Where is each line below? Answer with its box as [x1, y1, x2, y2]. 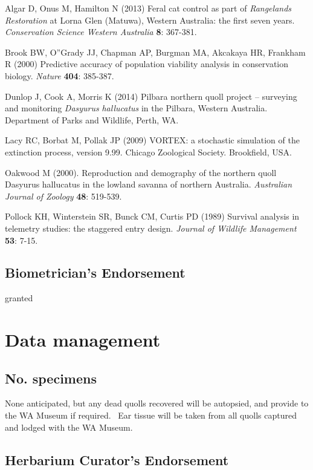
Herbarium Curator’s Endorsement [5, 450, 229, 469]
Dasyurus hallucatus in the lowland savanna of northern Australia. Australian [5, 178, 292, 191]
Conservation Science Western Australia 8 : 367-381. [5, 25, 197, 38]
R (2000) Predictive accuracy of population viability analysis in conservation [5, 57, 288, 70]
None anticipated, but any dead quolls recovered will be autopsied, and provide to [5, 397, 309, 410]
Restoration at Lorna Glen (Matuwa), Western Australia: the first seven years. [5, 13, 295, 26]
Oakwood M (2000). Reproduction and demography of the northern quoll [5, 166, 277, 178]
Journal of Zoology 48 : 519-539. [5, 189, 122, 202]
